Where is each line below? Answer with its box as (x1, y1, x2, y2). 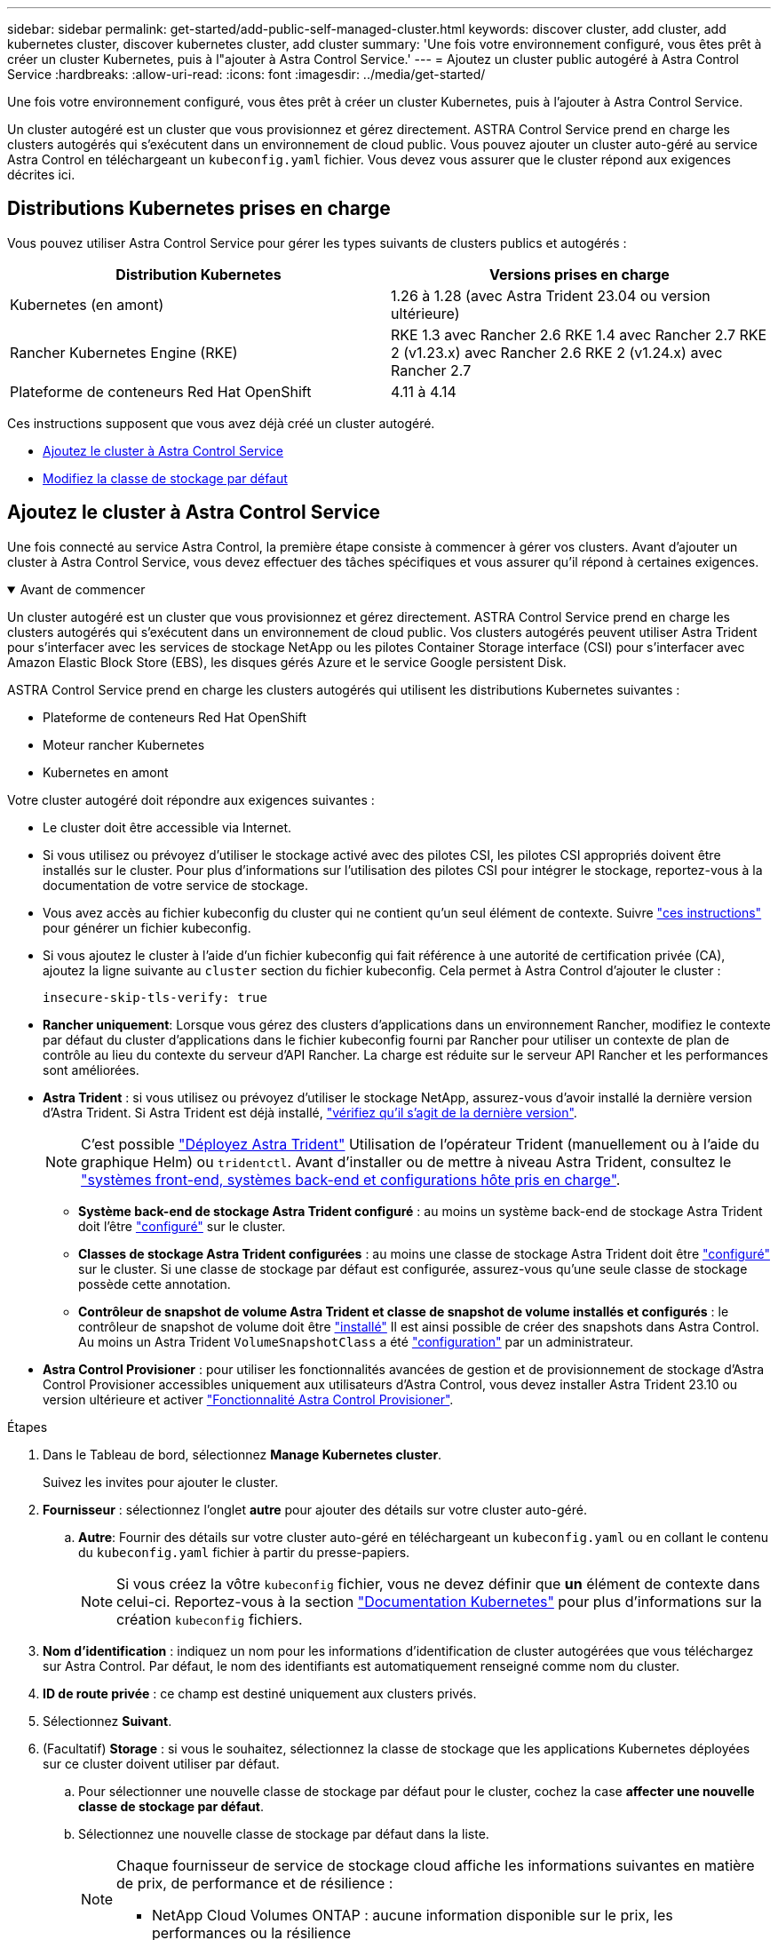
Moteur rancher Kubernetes (43, 736, 205, 752)
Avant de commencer (20, 581, 146, 597)
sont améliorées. (43, 1061, 139, 1077)
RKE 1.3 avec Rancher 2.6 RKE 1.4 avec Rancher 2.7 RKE (391, 325, 767, 344)
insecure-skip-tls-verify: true (43, 990, 267, 1005)
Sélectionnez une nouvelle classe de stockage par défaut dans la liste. (78, 1825, 489, 1841)
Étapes (7, 1419, 48, 1435)
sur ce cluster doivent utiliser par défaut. (43, 1755, 280, 1771)
